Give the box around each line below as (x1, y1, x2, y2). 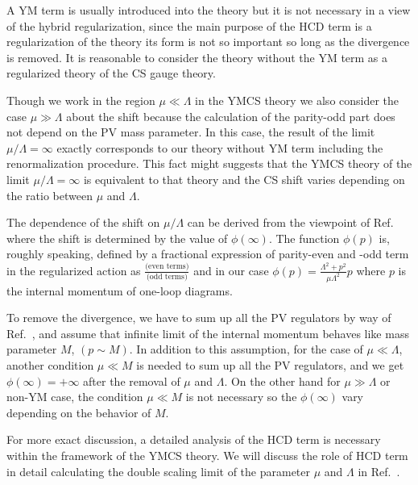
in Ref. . (358, 462, 400, 479)
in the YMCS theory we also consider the (195, 91, 399, 108)
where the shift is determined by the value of (6, 229, 228, 246)
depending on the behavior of (6, 403, 151, 420)
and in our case (193, 261, 269, 278)
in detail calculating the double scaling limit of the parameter (6, 462, 311, 479)
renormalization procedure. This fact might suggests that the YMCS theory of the (6, 155, 412, 172)
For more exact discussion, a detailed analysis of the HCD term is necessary (6, 431, 381, 448)
